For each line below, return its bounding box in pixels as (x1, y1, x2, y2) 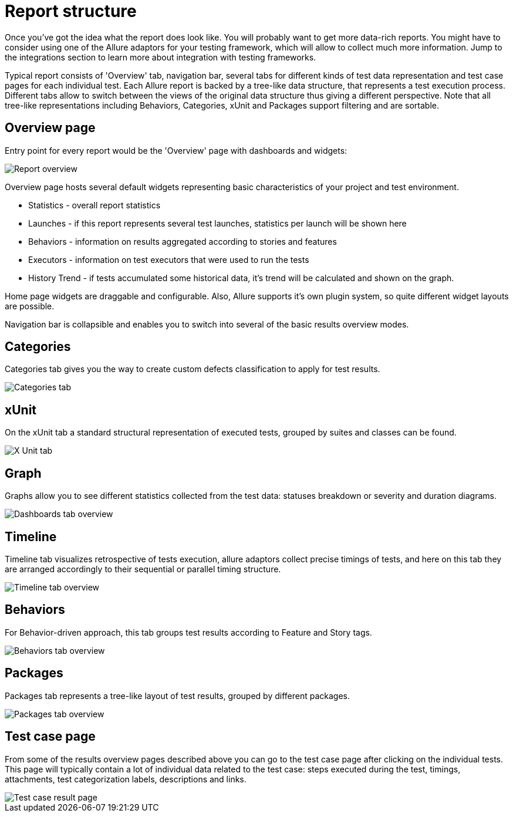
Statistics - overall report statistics (28, 200, 161, 210)
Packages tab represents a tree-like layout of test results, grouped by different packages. (5, 690, 350, 701)
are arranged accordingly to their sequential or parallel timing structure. (5, 563, 281, 574)
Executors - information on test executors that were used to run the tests (28, 254, 309, 265)
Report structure (5, 1, 137, 21)
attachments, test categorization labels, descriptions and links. (5, 774, 247, 784)
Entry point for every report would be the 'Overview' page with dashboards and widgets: (5, 145, 347, 156)
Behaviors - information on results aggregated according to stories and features (28, 236, 337, 247)
